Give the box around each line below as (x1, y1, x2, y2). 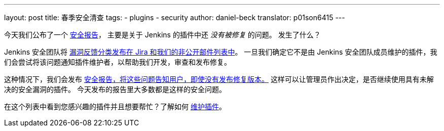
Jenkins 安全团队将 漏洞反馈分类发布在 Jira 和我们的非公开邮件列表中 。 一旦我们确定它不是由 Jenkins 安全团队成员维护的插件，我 (4, 48, 437, 56)
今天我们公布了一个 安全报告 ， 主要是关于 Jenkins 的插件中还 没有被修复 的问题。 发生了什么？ (4, 30, 321, 39)
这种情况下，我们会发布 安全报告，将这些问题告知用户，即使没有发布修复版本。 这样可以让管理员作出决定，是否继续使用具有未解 (4, 75, 434, 83)
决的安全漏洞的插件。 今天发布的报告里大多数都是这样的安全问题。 (4, 85, 226, 94)
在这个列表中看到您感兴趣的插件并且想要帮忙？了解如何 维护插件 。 (4, 102, 226, 111)
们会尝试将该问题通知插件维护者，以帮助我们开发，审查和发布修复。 (4, 58, 231, 66)
